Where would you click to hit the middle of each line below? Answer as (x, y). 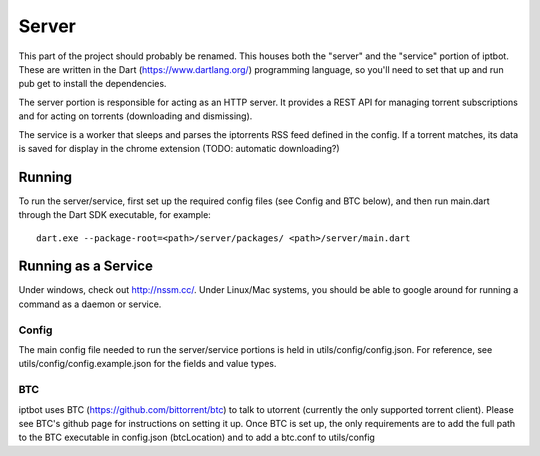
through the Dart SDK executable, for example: (115, 215)
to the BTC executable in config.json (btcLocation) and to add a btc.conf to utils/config (196, 437)
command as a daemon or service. (90, 304)
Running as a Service (86, 266)
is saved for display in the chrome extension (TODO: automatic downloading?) (179, 148)
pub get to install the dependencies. (92, 84)
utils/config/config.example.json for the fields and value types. (147, 364)
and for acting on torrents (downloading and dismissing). (135, 116)
